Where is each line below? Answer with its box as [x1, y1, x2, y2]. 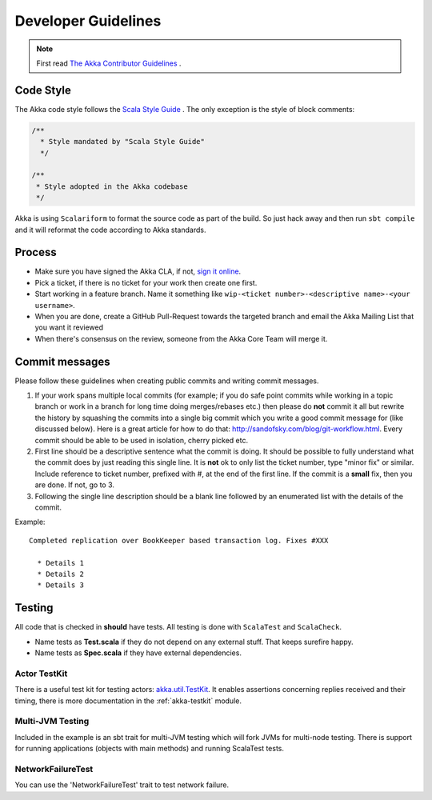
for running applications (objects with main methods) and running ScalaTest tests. [14, 744, 284, 754]
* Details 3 [37, 581, 84, 590]
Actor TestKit [14, 668, 68, 679]
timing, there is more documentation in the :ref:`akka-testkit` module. [14, 696, 242, 706]
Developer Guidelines [14, 12, 162, 30]
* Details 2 [37, 569, 84, 578]
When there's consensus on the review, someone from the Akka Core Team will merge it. [34, 334, 328, 343]
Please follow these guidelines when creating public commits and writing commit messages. [14, 376, 319, 386]
